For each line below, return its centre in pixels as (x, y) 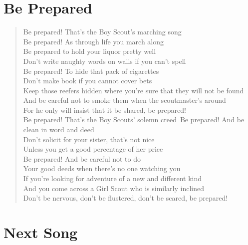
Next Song (41, 232)
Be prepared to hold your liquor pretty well (90, 51)
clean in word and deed (59, 129)
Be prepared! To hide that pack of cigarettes (91, 71)
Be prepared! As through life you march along (94, 41)
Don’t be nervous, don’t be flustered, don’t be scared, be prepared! (125, 198)
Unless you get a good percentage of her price (93, 149)
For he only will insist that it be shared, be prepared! (105, 110)
